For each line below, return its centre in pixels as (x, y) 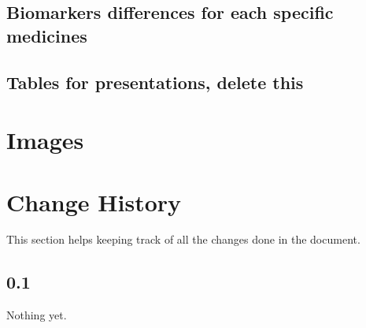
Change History (94, 201)
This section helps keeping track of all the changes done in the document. (183, 239)
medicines (47, 35)
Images (45, 140)
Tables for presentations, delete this (155, 82)
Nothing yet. (37, 315)
